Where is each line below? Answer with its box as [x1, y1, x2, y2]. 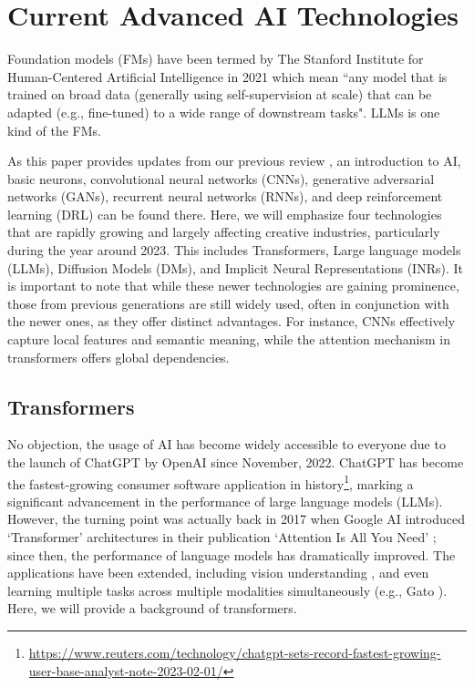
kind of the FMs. [7, 120, 101, 139]
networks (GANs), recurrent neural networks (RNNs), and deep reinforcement [7, 187, 443, 206]
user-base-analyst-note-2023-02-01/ [28, 661, 223, 680]
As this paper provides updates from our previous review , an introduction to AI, [7, 151, 461, 170]
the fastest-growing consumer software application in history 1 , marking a [7, 471, 414, 493]
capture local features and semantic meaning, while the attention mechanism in [7, 330, 451, 349]
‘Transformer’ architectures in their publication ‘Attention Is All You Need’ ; [7, 528, 437, 547]
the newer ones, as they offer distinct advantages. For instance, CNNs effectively [7, 312, 456, 331]
